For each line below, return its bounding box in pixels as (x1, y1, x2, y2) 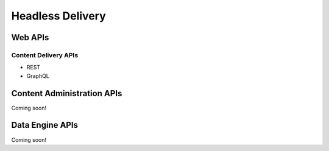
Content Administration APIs (11, 88, 122, 99)
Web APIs (11, 32, 49, 43)
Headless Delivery (11, 9, 106, 23)
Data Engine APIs (11, 120, 79, 130)
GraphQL (26, 72, 50, 79)
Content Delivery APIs (11, 51, 79, 59)
